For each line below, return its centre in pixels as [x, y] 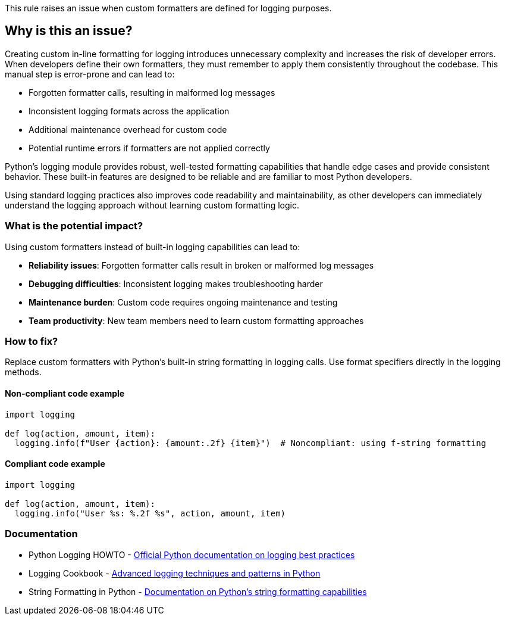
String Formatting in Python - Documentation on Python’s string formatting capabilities [198, 591]
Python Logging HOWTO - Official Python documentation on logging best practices [192, 554]
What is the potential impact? [74, 226]
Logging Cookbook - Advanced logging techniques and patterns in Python [175, 573]
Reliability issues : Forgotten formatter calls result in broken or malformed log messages [201, 265]
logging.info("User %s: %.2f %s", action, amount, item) [150, 513]
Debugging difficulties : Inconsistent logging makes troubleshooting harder [176, 283]
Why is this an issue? [69, 31]
